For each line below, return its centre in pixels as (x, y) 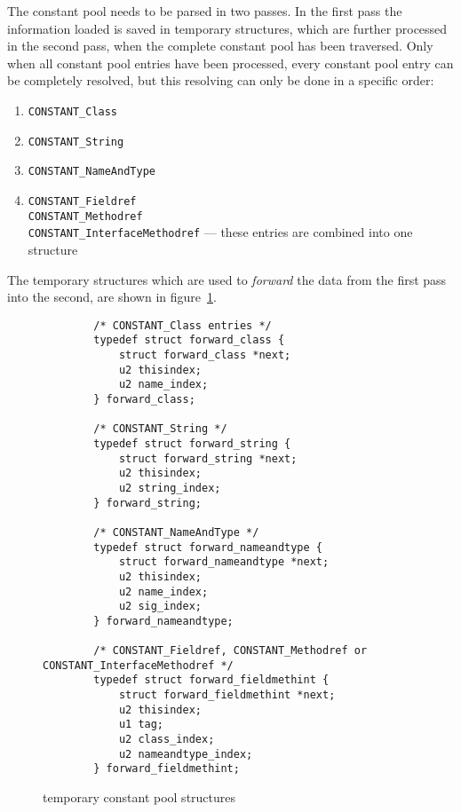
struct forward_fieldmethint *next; (227, 695)
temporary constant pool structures (139, 797)
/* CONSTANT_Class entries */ (183, 325)
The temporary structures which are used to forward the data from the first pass (227, 279)
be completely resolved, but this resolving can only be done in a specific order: (221, 80)
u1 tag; (141, 725)
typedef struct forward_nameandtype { (208, 547)
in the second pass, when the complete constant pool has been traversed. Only (220, 46)
